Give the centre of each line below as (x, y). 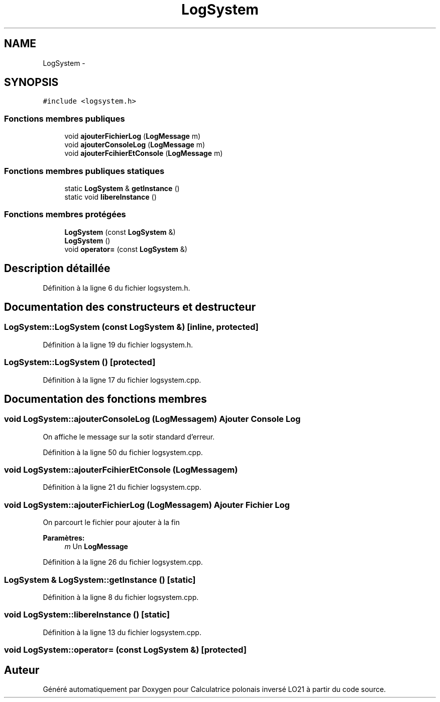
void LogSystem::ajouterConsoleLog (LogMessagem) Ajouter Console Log (152, 419)
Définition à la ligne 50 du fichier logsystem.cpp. (123, 452)
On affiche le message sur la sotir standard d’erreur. (129, 436)
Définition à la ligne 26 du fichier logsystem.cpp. (123, 562)
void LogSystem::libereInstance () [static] (87, 615)
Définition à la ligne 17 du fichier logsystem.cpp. (122, 380)
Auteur (22, 670)
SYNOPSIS (31, 82)
